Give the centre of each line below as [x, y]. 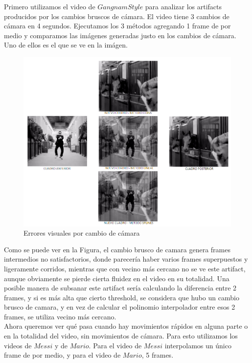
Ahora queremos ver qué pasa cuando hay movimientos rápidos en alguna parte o [126, 326]
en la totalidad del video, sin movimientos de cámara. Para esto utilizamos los [121, 336]
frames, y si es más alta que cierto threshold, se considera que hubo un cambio [122, 297]
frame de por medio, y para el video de [62, 355]
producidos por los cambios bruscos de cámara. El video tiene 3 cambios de [117, 16]
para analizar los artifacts [183, 6]
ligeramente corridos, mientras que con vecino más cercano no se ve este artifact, [125, 268]
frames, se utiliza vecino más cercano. [60, 316]
